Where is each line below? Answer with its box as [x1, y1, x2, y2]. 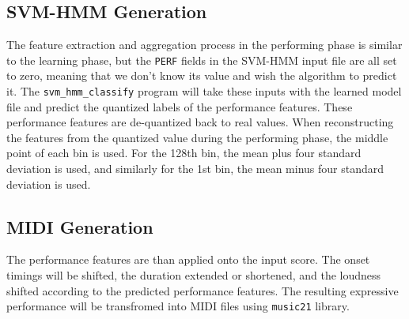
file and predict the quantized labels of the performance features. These [6, 98, 353, 114]
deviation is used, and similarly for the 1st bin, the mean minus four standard [6, 160, 384, 177]
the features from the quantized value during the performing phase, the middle [6, 129, 388, 145]
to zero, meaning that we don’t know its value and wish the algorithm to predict [6, 67, 397, 84]
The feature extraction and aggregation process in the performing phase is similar [6, 36, 403, 53]
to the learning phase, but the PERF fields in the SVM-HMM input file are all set [6, 51, 397, 68]
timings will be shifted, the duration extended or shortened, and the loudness [6, 267, 381, 283]
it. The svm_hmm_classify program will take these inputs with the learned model [6, 83, 402, 99]
